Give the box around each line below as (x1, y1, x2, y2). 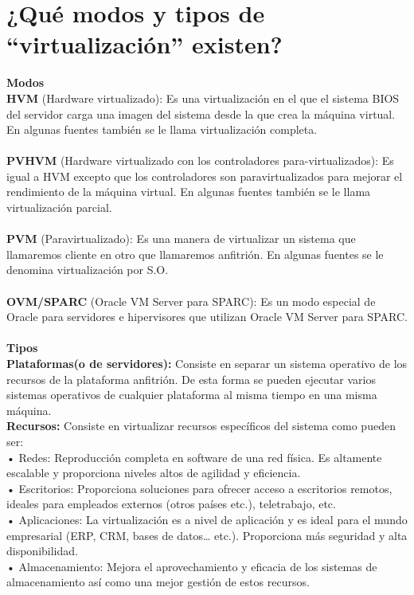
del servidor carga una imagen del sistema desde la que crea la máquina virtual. (6, 105, 396, 122)
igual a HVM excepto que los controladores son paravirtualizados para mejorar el (6, 167, 403, 184)
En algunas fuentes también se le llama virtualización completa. (6, 121, 318, 138)
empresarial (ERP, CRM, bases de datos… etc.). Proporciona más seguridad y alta (6, 526, 408, 543)
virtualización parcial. (6, 199, 112, 216)
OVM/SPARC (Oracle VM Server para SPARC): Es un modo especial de (6, 292, 376, 309)
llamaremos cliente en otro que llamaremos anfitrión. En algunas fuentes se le (6, 245, 384, 262)
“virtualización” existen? (6, 28, 283, 61)
